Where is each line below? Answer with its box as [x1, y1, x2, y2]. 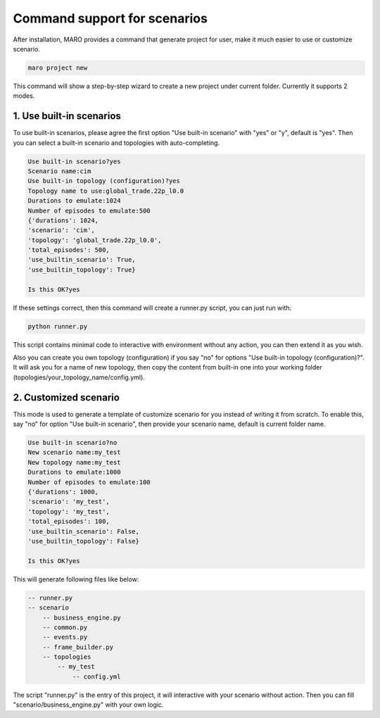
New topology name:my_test [27, 458, 121, 466]
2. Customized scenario [13, 391, 120, 403]
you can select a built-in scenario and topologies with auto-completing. [13, 138, 220, 147]
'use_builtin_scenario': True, [27, 256, 137, 264]
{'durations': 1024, [27, 216, 99, 225]
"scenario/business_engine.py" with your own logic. [13, 700, 164, 709]
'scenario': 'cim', [27, 226, 95, 234]
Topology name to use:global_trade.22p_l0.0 [27, 187, 184, 195]
